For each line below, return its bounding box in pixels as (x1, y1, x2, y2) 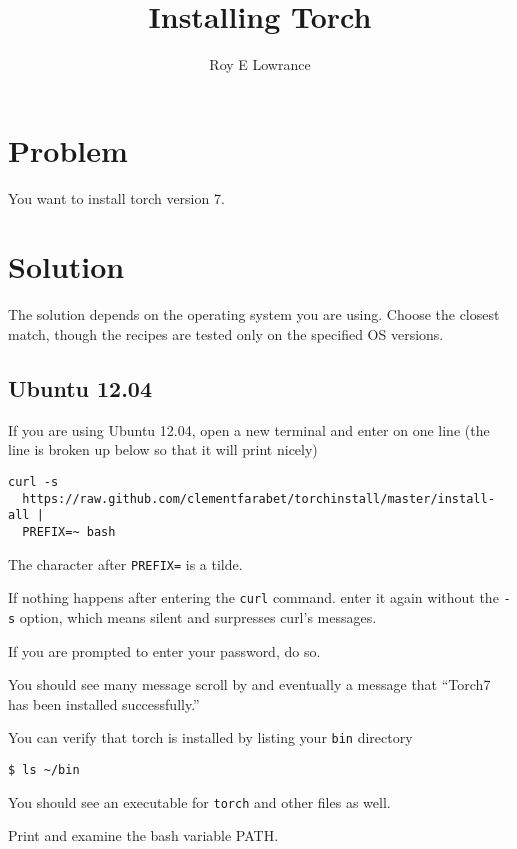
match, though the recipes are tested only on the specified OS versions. (8, 323, 444, 344)
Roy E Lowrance (209, 54, 311, 75)
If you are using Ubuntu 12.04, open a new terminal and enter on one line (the (8, 419, 490, 440)
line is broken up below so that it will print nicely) (8, 439, 318, 460)
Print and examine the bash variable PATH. (8, 825, 279, 846)
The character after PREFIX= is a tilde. (8, 553, 243, 574)
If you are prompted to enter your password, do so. (8, 640, 321, 661)
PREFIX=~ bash (22, 524, 116, 539)
